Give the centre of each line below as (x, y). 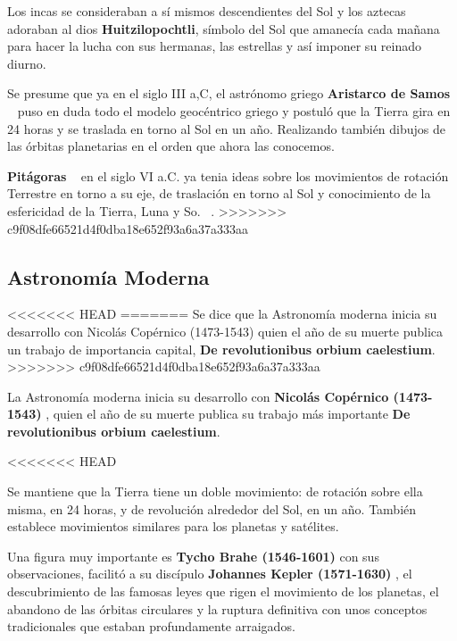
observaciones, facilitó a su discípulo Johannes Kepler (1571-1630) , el (210, 574)
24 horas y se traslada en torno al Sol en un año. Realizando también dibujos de (227, 128)
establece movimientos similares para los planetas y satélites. (173, 526)
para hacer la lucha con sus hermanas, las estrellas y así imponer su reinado (214, 46)
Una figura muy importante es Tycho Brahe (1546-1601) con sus (193, 556)
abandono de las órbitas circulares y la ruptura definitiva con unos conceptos (217, 608)
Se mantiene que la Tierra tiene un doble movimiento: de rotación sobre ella (215, 491)
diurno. (27, 63)
